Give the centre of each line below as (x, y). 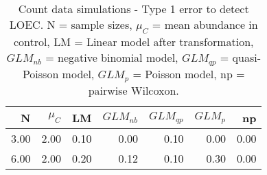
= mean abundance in (205, 24)
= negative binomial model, (112, 58)
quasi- (246, 58)
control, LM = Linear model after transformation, (133, 42)
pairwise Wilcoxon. (133, 91)
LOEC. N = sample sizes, (71, 24)
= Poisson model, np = (189, 74)
